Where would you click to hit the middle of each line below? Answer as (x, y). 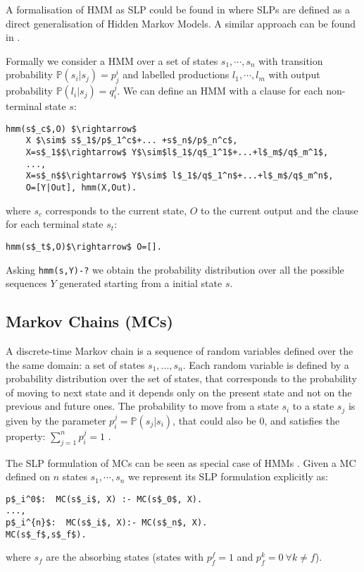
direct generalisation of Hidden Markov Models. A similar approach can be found (181, 23)
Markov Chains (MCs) (89, 321)
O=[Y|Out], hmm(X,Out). (81, 188)
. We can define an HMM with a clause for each (220, 91)
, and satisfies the (302, 420)
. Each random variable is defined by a (266, 364)
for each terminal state (55, 224)
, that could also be (214, 420)
